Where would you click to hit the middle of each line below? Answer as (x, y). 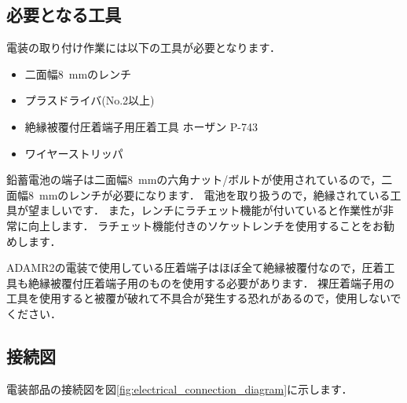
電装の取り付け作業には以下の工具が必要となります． (144, 48)
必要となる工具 (64, 15)
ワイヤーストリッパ (74, 153)
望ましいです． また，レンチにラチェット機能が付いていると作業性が (205, 210)
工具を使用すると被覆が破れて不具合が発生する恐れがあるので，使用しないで (204, 298)
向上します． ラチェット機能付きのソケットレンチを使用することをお (206, 225)
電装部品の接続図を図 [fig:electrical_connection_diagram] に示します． (180, 388)
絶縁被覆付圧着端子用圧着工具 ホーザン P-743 (141, 126)
